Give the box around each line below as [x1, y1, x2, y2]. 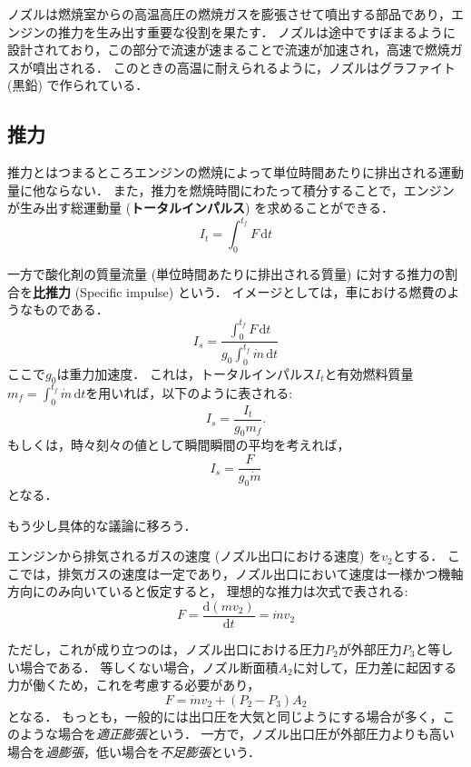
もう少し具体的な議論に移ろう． [7, 515, 197, 534]
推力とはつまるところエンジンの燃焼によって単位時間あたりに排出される [7, 163, 438, 182]
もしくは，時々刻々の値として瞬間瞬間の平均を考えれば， [7, 435, 350, 454]
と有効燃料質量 [324, 364, 414, 383]
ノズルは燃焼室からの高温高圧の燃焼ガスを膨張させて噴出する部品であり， [7, 5, 451, 23]
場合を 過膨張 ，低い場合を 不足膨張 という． [7, 742, 260, 761]
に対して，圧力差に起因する [292, 657, 457, 676]
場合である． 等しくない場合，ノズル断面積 [19, 657, 279, 676]
